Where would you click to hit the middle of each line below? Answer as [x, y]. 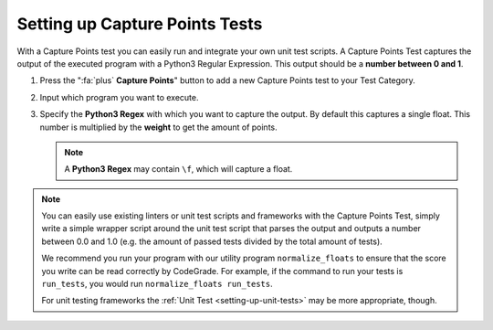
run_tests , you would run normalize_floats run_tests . [157, 284]
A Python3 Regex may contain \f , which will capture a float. [178, 169]
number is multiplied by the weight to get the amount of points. [158, 127]
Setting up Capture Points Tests [140, 24]
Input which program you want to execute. [120, 97]
